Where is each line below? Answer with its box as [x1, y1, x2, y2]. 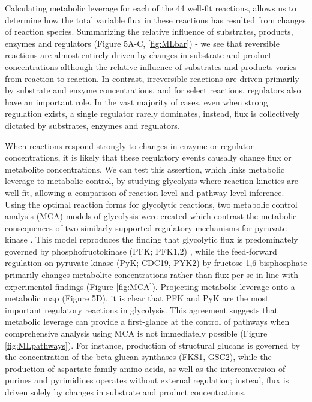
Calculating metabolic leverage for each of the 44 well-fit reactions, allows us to [5, 2, 296, 14]
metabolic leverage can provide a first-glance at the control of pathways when [5, 315, 290, 328]
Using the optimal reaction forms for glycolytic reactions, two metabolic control [5, 198, 298, 210]
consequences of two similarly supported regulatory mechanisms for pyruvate [5, 221, 287, 234]
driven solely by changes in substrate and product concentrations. [5, 386, 246, 398]
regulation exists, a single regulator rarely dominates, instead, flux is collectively [5, 107, 300, 120]
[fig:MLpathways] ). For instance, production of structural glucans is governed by [5, 338, 300, 351]
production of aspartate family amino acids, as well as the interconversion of [5, 362, 286, 374]
